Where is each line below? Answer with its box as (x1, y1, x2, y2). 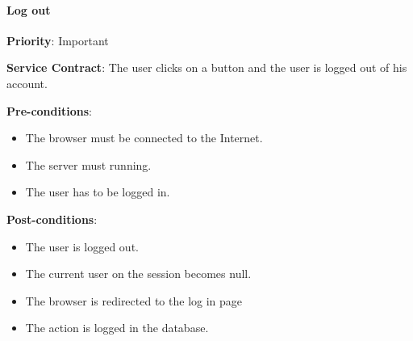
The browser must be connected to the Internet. (25, 129, 263, 146)
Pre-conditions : (6, 102, 92, 119)
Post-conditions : (6, 210, 98, 227)
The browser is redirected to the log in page (25, 292, 243, 309)
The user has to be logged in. (25, 183, 170, 200)
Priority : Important (6, 32, 109, 48)
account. (6, 74, 48, 91)
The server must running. (25, 156, 152, 173)
